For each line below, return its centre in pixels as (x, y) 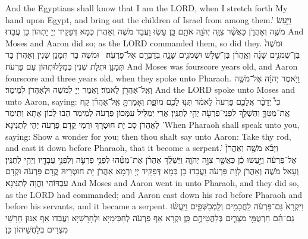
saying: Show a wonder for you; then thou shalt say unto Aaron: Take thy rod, (148, 136)
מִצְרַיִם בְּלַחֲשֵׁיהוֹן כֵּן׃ (37, 229)
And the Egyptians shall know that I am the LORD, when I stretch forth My (147, 8)
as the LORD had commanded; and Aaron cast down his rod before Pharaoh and (154, 194)
